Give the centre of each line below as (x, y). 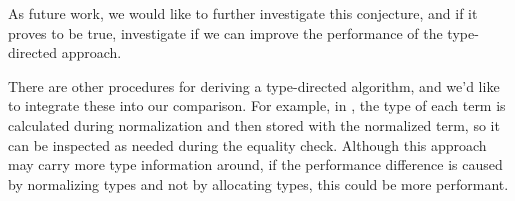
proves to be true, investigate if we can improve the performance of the (225, 32)
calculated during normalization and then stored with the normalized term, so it (254, 124)
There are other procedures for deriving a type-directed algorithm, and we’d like (254, 85)
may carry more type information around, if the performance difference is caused (255, 164)
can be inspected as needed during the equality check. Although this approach (247, 144)
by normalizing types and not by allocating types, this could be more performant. (258, 183)
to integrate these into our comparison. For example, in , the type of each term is (257, 105)
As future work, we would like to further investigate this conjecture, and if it (243, 13)
